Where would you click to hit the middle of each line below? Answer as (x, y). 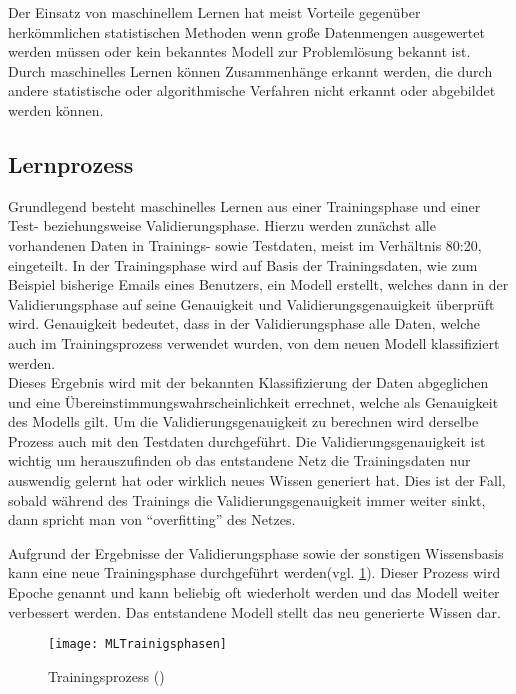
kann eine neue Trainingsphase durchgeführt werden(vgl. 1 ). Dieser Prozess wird (254, 572)
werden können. (56, 109)
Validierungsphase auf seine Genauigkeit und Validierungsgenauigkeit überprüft (251, 303)
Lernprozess (71, 163)
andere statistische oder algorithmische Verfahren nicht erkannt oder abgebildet (252, 90)
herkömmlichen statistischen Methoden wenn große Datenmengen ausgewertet (246, 31)
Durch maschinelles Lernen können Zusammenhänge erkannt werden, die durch (250, 70)
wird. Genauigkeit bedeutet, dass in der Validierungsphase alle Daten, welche (244, 323)
